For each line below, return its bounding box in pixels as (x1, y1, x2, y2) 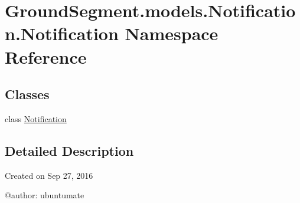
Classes (5, 85, 50, 103)
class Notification (5, 112, 67, 125)
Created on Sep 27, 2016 (5, 169, 93, 181)
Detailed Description (5, 141, 134, 159)
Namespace (125, 21, 219, 45)
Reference (5, 44, 87, 68)
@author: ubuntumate (5, 189, 84, 201)
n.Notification (5, 21, 119, 45)
